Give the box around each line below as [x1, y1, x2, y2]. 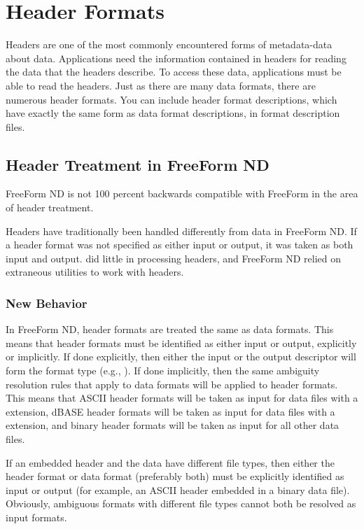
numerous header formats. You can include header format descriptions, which [6, 92, 337, 106]
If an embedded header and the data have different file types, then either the [6, 455, 335, 470]
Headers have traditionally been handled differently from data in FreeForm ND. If [6, 223, 357, 238]
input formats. [6, 509, 67, 524]
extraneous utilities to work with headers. [6, 264, 184, 279]
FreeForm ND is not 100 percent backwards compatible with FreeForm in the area [6, 186, 358, 201]
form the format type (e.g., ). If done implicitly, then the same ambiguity [6, 363, 320, 378]
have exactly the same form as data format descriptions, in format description [6, 106, 340, 120]
